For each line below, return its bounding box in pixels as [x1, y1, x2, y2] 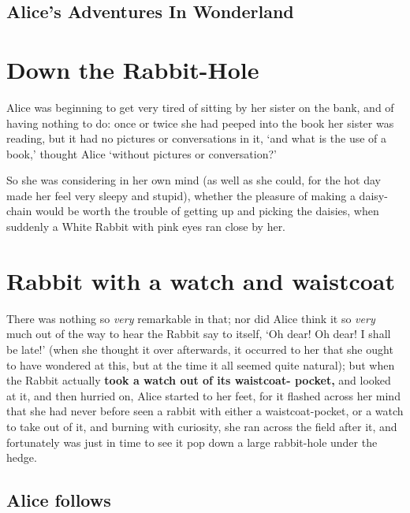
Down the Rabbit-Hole [6, 53, 259, 85]
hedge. [6, 449, 37, 466]
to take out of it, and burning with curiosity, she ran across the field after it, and [6, 418, 397, 434]
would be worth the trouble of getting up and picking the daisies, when [35, 203, 379, 219]
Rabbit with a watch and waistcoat [6, 264, 395, 296]
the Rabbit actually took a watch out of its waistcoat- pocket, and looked [6, 372, 391, 388]
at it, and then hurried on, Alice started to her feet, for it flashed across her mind [6, 387, 401, 403]
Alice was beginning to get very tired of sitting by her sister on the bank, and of [6, 99, 394, 115]
